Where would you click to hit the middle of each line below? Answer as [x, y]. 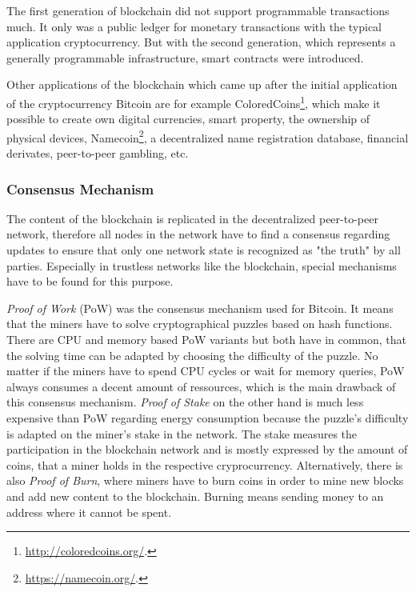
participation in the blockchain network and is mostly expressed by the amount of [207, 449]
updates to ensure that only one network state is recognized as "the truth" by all [204, 250]
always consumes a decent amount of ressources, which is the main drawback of [201, 386]
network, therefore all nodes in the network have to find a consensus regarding [198, 234]
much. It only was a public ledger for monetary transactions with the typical [194, 26]
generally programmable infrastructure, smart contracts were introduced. [185, 57]
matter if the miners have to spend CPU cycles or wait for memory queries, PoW [206, 371]
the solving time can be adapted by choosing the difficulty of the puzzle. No [192, 355]
